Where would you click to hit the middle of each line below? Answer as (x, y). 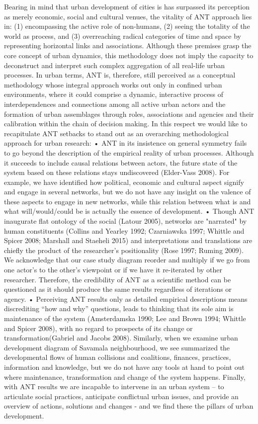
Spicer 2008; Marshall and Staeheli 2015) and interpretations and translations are (128, 240)
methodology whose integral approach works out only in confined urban (113, 84)
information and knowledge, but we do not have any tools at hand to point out (124, 367)
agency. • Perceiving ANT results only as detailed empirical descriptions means (126, 298)
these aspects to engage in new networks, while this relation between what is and (128, 201)
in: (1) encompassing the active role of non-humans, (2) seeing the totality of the (127, 26)
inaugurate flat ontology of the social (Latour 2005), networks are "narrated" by (126, 221)
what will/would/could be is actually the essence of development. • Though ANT (129, 211)
